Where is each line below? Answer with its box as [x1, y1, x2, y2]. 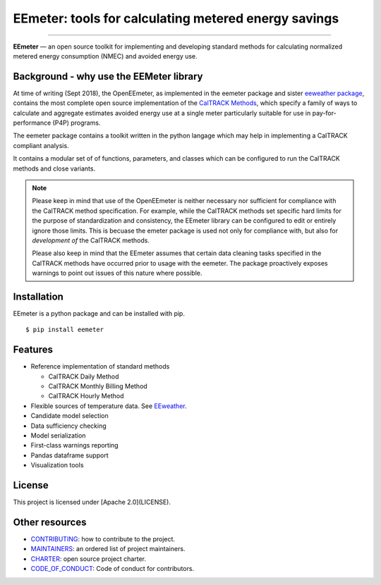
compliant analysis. [13, 141, 70, 149]
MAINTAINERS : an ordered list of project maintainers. [30, 545, 186, 553]
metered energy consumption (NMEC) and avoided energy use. [13, 51, 198, 60]
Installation [13, 290, 64, 302]
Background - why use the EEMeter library [13, 70, 203, 82]
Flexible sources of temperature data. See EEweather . [30, 402, 187, 410]
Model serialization [30, 431, 86, 440]
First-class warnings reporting [30, 441, 119, 450]
